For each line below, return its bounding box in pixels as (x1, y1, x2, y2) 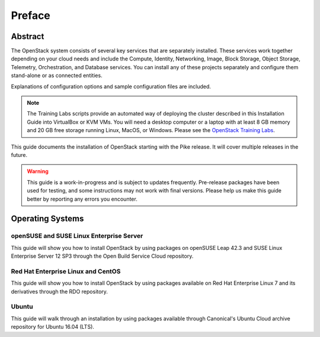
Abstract (11, 31, 44, 41)
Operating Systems (11, 214, 84, 224)
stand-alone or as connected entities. (11, 72, 103, 79)
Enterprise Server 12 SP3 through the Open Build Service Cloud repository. (11, 252, 194, 260)
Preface (11, 9, 50, 22)
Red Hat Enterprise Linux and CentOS (11, 267, 121, 275)
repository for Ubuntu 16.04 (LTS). (11, 323, 95, 330)
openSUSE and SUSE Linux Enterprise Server (11, 232, 143, 240)
